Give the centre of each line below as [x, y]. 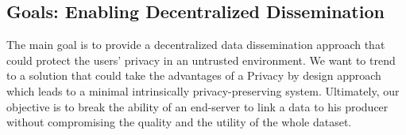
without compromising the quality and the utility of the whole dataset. [179, 122]
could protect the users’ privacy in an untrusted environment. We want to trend [201, 60]
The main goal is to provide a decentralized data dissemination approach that [196, 45]
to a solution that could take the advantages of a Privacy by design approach [194, 75]
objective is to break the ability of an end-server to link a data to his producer [197, 106]
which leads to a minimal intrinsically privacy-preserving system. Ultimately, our [203, 90]
